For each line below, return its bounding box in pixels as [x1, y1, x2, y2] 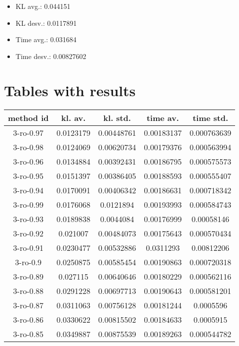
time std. [193, 112, 229, 123]
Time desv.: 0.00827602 [15, 51, 86, 61]
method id [8, 112, 49, 123]
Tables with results [4, 80, 136, 100]
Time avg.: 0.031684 [15, 34, 77, 45]
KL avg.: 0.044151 [15, 1, 71, 11]
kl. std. [103, 112, 131, 123]
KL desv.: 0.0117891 [15, 17, 77, 28]
